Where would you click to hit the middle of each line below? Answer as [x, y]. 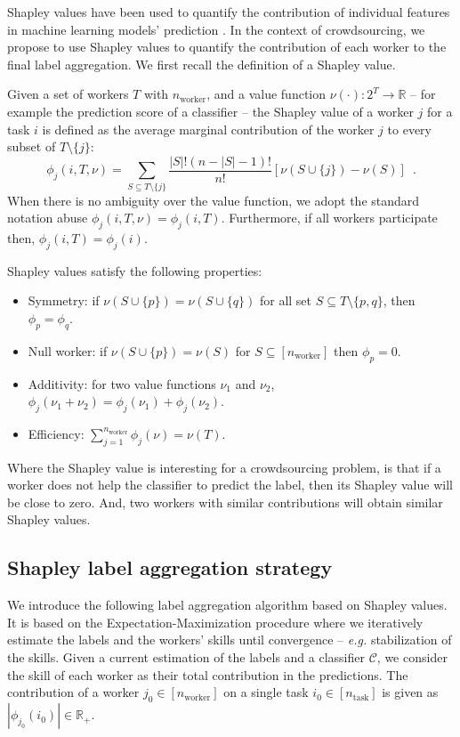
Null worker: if [68, 350]
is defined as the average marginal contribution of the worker [208, 129]
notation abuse [48, 218]
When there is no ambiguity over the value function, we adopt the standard [214, 200]
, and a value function [266, 94]
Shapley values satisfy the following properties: [135, 270]
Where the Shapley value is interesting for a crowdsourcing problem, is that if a [224, 467]
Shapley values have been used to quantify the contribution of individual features [229, 12]
